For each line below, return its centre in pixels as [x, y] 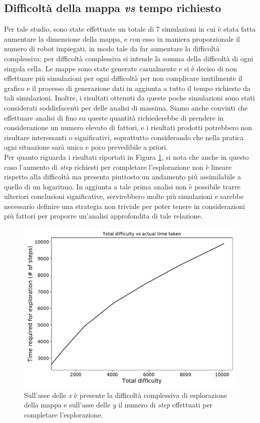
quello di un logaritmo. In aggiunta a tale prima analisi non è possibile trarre [122, 186]
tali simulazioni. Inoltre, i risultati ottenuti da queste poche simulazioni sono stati [129, 98]
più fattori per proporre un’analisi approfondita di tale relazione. [103, 216]
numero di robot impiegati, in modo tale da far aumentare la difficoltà [112, 48]
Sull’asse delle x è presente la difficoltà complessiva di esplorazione [126, 395]
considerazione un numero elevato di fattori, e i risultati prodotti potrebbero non [128, 127]
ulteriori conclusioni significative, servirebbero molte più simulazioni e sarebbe [124, 196]
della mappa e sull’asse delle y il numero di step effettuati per [118, 405]
